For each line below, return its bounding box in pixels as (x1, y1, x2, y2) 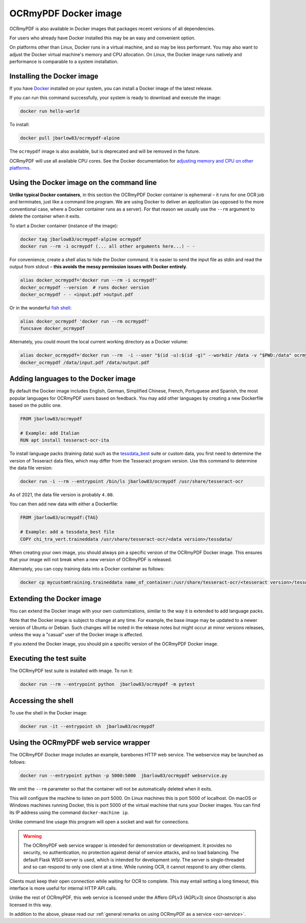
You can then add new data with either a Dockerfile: (9, 501, 118, 507)
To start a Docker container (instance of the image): (9, 222, 118, 228)
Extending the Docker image (9, 594, 101, 603)
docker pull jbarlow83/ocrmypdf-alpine (20, 135, 120, 141)
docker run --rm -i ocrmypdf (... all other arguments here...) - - (20, 243, 195, 249)
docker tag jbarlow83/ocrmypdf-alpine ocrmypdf (20, 236, 141, 242)
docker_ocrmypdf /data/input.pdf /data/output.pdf (20, 359, 150, 365)
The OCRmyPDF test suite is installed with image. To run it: (9, 667, 133, 674)
